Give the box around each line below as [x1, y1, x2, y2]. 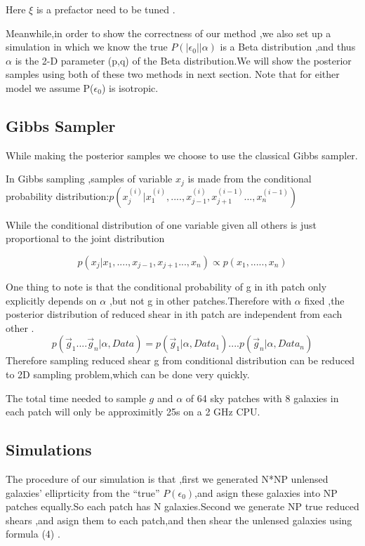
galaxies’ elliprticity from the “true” [6, 485, 160, 500]
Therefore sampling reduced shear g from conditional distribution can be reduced [6, 353, 355, 368]
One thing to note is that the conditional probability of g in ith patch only [6, 279, 327, 293]
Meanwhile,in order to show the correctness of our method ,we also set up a [6, 25, 331, 40]
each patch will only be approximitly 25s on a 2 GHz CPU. [6, 404, 260, 419]
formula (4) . [6, 526, 60, 541]
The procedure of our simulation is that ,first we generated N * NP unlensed [6, 471, 328, 486]
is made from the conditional [187, 171, 312, 186]
